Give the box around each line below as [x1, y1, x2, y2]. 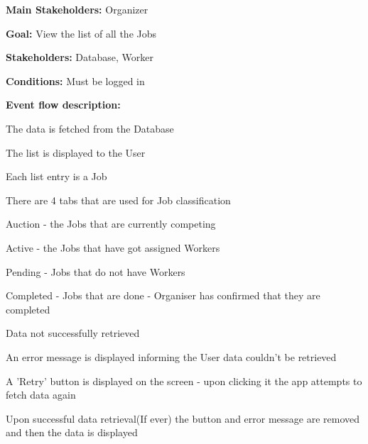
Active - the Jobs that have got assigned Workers [6, 240, 220, 255]
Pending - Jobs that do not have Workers [6, 264, 185, 279]
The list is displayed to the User [6, 145, 146, 160]
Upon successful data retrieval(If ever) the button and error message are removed [6, 411, 360, 426]
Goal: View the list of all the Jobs [6, 26, 157, 40]
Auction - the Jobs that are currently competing [6, 216, 216, 231]
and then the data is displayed [6, 425, 138, 440]
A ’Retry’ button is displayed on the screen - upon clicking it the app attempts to [6, 373, 362, 388]
